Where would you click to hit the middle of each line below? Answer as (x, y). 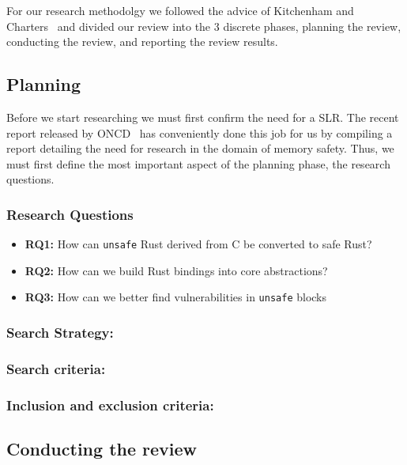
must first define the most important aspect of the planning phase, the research (198, 163)
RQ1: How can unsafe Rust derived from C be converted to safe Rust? (198, 244)
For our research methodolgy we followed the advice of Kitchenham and (180, 10)
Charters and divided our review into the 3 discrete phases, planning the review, (204, 26)
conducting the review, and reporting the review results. (142, 42)
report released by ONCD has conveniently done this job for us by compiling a (200, 132)
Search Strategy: (60, 332)
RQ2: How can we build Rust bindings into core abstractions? (176, 270)
